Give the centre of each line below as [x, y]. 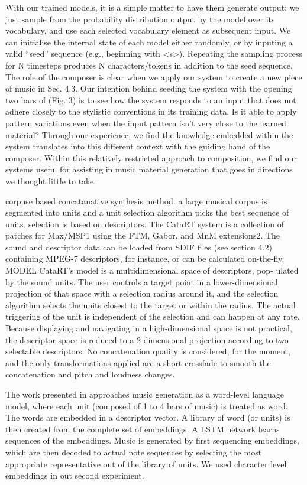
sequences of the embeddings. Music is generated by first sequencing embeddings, [152, 440]
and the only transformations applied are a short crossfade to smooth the [138, 362]
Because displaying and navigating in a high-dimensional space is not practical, [149, 328]
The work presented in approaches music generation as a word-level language [145, 394]
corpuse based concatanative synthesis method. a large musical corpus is [136, 201]
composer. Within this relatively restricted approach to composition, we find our [151, 157]
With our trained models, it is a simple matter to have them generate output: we [152, 7]
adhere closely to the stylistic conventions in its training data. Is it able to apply [151, 111]
